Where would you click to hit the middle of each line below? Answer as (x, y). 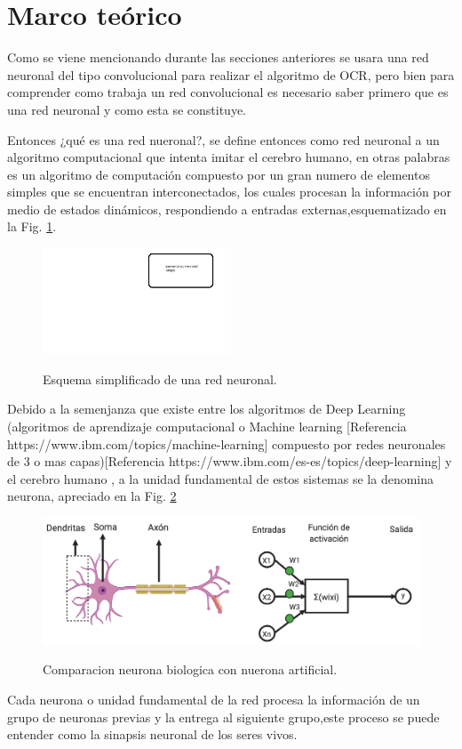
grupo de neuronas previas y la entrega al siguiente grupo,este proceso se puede (223, 717)
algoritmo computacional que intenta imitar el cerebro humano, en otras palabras (229, 157)
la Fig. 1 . (32, 226)
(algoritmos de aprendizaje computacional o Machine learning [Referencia (207, 426)
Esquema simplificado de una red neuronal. (160, 379)
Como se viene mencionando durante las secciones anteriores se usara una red (218, 57)
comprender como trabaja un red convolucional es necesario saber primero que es (228, 92)
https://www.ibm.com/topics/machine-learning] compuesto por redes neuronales (227, 443)
